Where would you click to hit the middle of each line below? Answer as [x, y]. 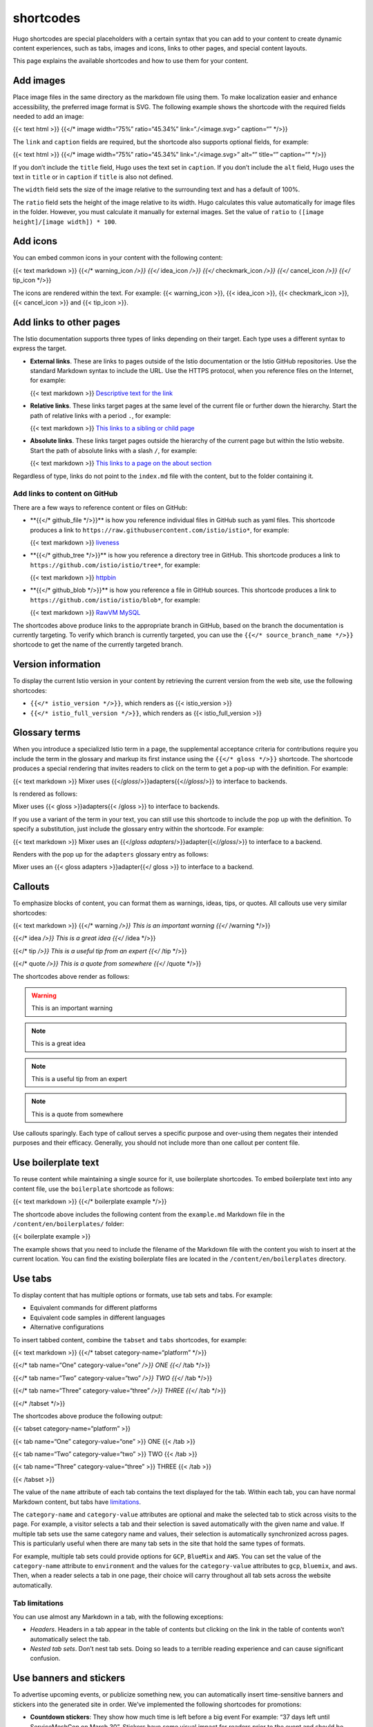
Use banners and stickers [69, 1678]
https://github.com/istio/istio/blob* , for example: [115, 600]
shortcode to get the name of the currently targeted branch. [98, 645]
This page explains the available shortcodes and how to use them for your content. [131, 61]
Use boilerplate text [56, 1163]
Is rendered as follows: [45, 794]
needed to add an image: [48, 117]
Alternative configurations [67, 1327]
